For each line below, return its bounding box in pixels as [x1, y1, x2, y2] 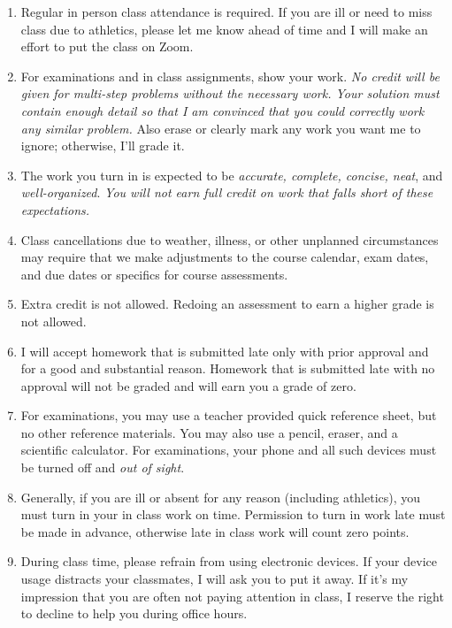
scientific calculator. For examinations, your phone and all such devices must [20, 440, 437, 459]
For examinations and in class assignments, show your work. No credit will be [20, 66, 440, 85]
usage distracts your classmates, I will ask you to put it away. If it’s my [20, 570, 409, 588]
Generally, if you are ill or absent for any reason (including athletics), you [20, 487, 421, 506]
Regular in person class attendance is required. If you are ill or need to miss [20, 3, 433, 20]
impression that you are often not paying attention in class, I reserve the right [20, 586, 444, 605]
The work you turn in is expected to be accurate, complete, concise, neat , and [20, 165, 443, 184]
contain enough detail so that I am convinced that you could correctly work [20, 101, 425, 119]
